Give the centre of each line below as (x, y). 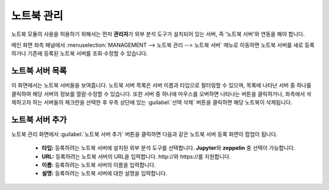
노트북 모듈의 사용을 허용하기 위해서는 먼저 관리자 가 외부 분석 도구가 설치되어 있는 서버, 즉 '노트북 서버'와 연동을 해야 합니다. (158, 34)
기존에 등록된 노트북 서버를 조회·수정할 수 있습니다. (88, 53)
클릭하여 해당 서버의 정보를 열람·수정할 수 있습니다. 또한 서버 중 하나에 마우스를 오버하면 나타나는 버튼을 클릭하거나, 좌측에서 (158, 93)
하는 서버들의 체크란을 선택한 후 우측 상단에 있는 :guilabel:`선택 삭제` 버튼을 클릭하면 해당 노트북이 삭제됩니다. (162, 103)
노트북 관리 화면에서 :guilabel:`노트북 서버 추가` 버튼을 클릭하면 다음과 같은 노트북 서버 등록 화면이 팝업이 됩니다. (144, 134)
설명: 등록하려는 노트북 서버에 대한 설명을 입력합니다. (104, 174)
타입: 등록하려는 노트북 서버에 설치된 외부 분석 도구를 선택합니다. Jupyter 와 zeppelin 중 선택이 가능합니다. (168, 148)
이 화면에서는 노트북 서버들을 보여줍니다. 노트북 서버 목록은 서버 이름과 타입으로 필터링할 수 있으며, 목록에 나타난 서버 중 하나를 (161, 86)
